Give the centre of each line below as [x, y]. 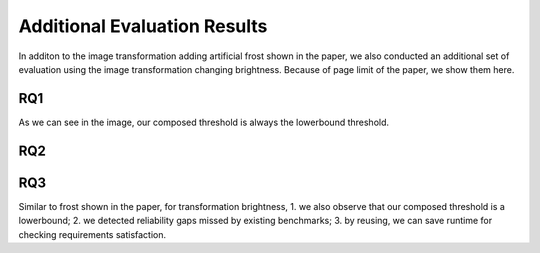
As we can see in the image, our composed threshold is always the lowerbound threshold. [204, 122]
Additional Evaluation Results [143, 26]
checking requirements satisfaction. [92, 234]
